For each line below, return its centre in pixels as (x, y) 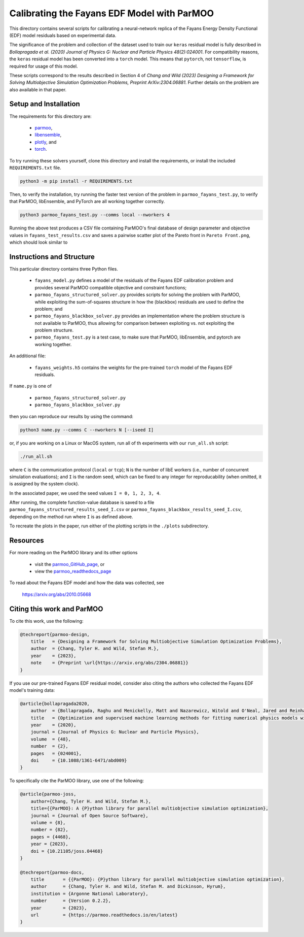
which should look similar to (39, 242)
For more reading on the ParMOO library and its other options (73, 553)
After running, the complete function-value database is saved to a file (82, 503)
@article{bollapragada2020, (55, 704)
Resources (27, 541)
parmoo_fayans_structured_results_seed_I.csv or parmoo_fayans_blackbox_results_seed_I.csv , (126, 510)
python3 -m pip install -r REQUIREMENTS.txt (76, 181)
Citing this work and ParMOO (56, 609)
